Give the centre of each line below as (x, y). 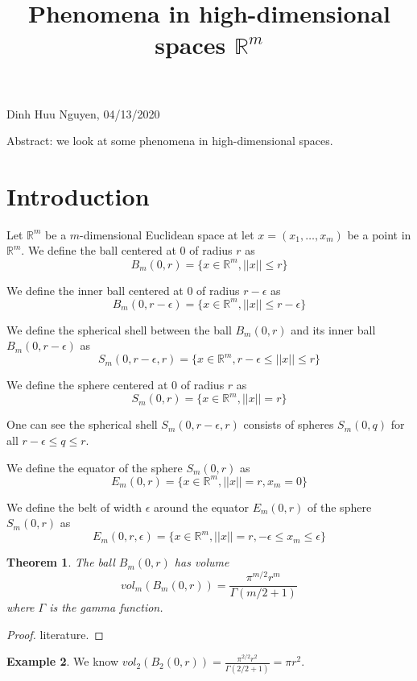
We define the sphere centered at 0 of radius (116, 385)
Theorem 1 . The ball (61, 562)
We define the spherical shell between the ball (119, 329)
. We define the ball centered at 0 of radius (127, 250)
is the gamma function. (106, 607)
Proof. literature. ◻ (55, 634)
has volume (202, 562)
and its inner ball (333, 329)
